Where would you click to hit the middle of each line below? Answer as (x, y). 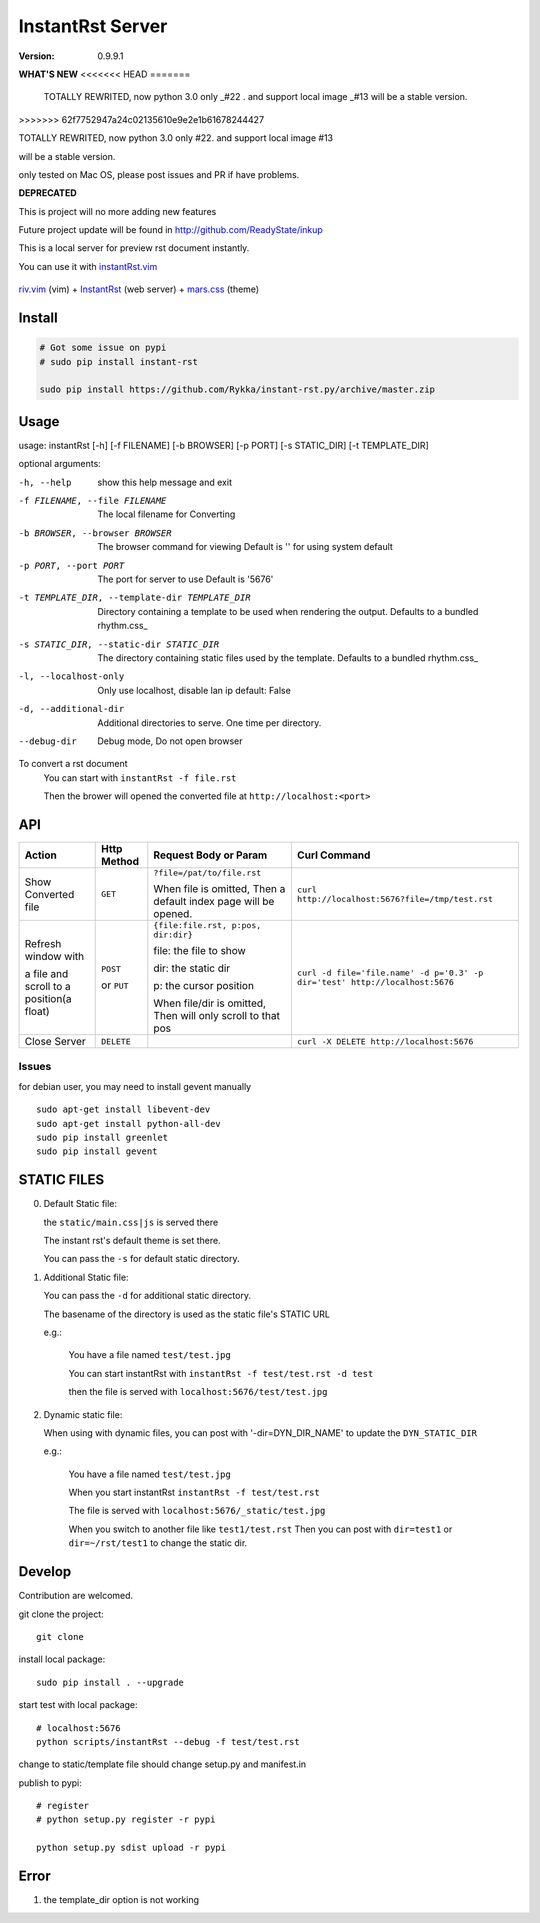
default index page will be (214, 902)
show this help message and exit (164, 482)
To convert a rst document (73, 764)
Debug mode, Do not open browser (170, 741)
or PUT (115, 985)
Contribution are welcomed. (76, 1596)
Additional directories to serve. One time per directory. (209, 722)
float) (37, 1012)
